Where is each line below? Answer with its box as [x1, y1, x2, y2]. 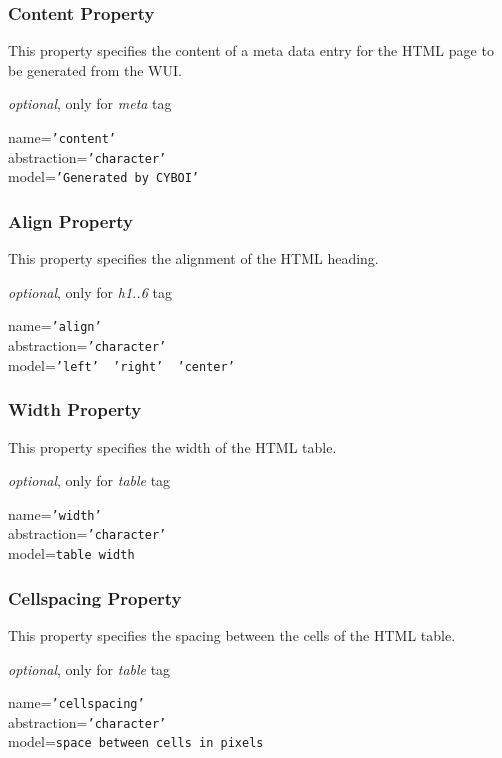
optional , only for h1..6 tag [8, 281, 172, 302]
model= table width [8, 543, 135, 564]
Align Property [8, 208, 133, 233]
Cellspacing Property [8, 585, 182, 610]
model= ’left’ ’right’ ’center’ [8, 354, 235, 375]
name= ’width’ [8, 503, 102, 524]
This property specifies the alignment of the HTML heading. [8, 248, 379, 269]
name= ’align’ [8, 315, 102, 336]
